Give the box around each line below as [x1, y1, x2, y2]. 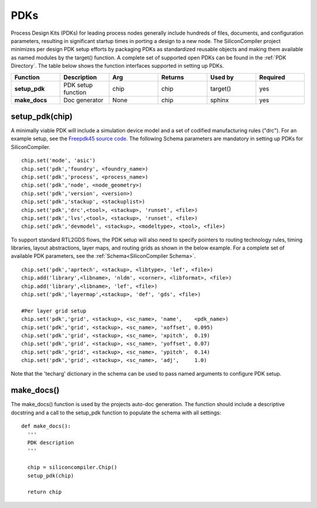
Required [259, 73, 285, 81]
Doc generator [63, 96, 104, 104]
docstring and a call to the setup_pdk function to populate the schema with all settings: [11, 409, 221, 416]
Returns [161, 73, 184, 81]
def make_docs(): [21, 423, 71, 430]
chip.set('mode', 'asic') [21, 157, 96, 164]
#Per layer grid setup [21, 307, 87, 314]
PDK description [27, 439, 75, 446]
